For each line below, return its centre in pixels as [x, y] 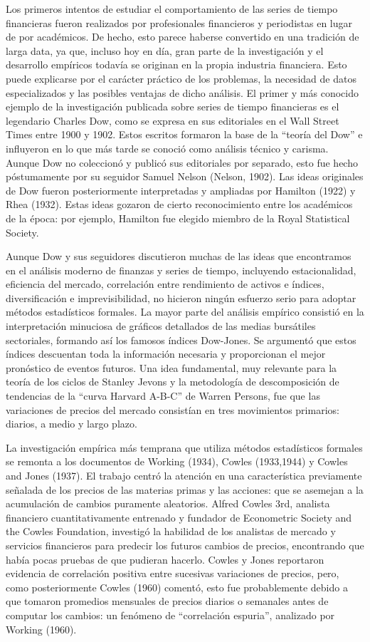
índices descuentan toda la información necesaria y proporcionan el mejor [166, 354]
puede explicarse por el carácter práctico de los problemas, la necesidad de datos [181, 78]
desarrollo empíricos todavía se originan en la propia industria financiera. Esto [176, 64]
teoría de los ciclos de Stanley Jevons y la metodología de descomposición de [173, 382]
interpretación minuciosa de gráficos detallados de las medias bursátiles [161, 326]
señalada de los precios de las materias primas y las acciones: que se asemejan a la [185, 489]
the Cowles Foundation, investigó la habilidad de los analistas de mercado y [171, 531]
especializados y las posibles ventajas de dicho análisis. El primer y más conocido [182, 92]
